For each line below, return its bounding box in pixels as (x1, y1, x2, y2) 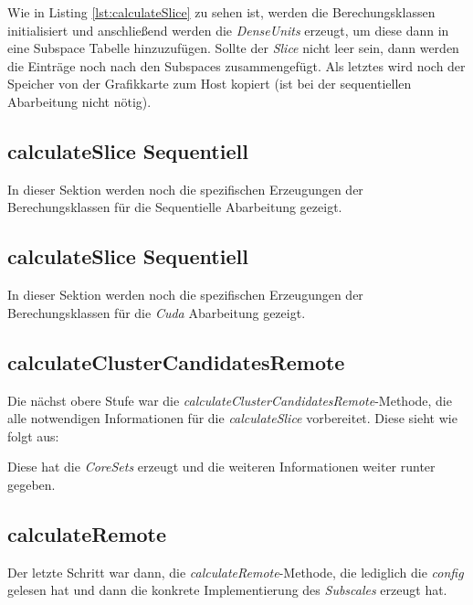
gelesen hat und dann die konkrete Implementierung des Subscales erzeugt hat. (7, 580, 447, 600)
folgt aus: (7, 426, 59, 445)
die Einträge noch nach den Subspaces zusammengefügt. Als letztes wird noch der (7, 56, 466, 75)
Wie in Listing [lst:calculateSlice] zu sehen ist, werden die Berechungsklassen (7, 3, 436, 21)
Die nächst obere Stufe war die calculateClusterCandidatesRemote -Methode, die (7, 390, 452, 409)
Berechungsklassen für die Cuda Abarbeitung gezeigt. (7, 302, 306, 322)
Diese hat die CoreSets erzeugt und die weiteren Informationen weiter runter (7, 457, 436, 476)
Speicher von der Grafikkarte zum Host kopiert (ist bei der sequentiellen (7, 74, 412, 93)
